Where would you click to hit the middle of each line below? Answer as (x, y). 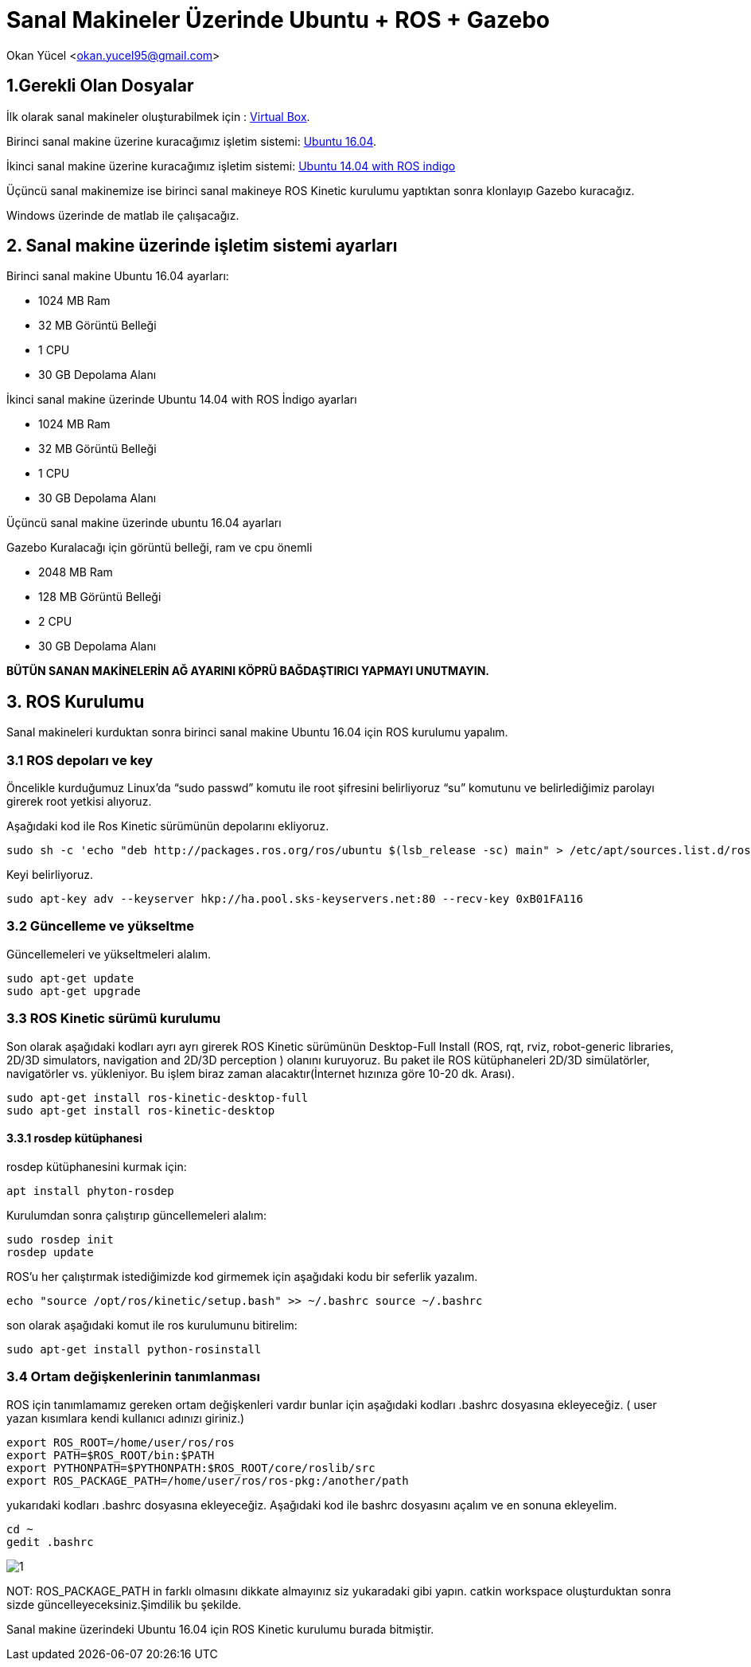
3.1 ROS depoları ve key (80, 760)
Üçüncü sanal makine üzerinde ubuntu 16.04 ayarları (144, 523)
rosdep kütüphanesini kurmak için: (97, 1166)
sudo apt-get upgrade (74, 991)
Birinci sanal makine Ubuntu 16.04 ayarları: (118, 276)
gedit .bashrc (50, 1542)
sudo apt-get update (70, 978)
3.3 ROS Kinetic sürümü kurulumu (114, 1019)
